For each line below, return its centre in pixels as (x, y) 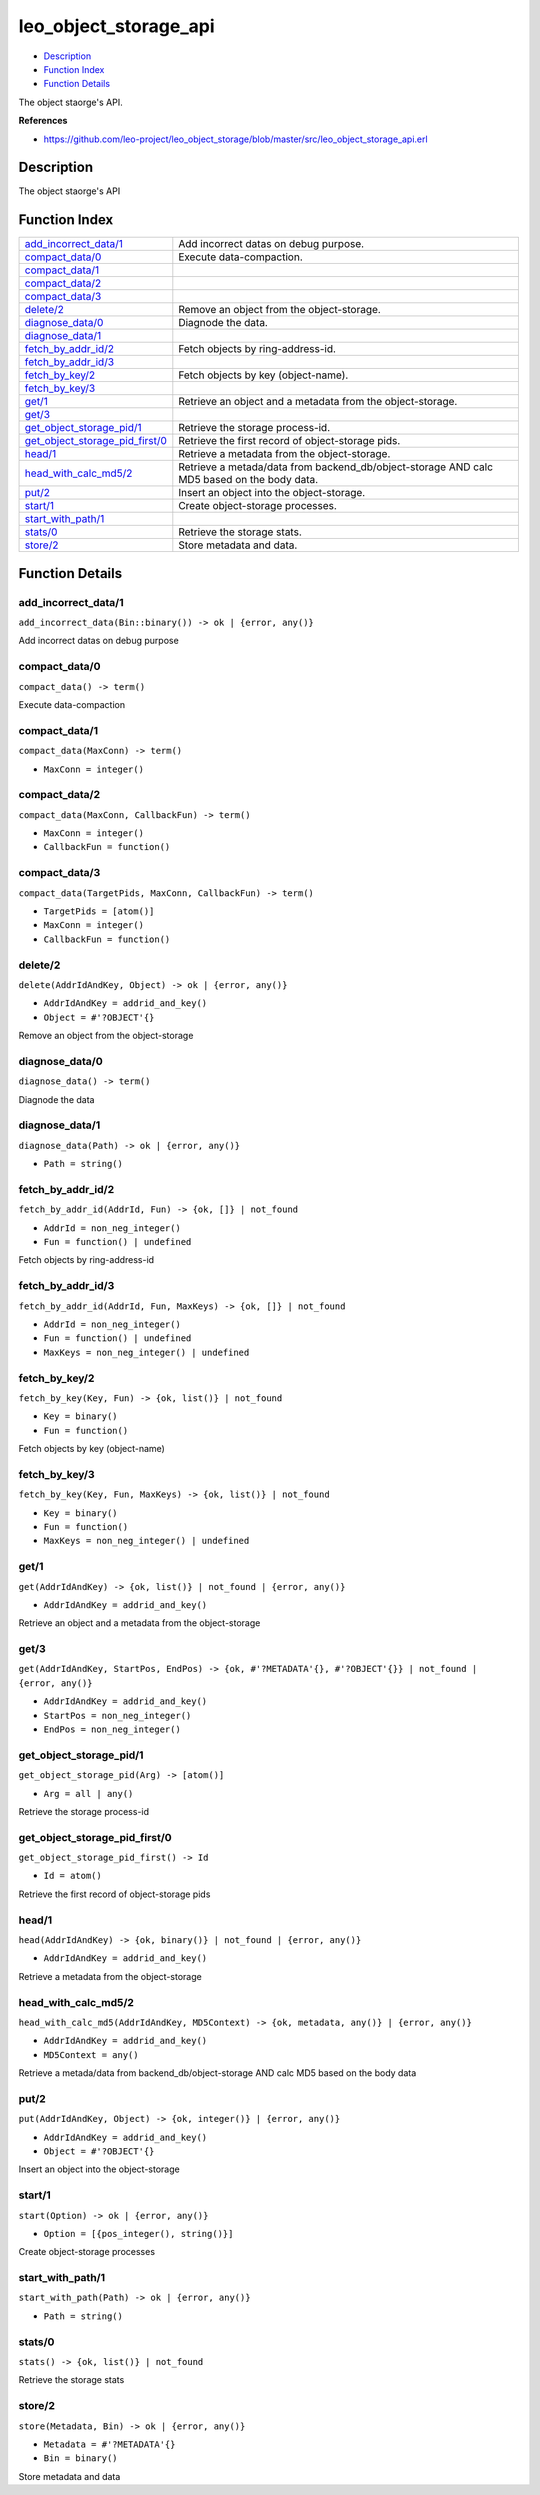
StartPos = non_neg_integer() (117, 1715)
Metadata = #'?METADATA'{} (109, 2444)
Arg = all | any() (88, 1793)
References (43, 121)
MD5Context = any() (91, 2054)
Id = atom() (72, 1876)
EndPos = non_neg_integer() (112, 1729)
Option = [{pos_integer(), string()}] (138, 2233)
